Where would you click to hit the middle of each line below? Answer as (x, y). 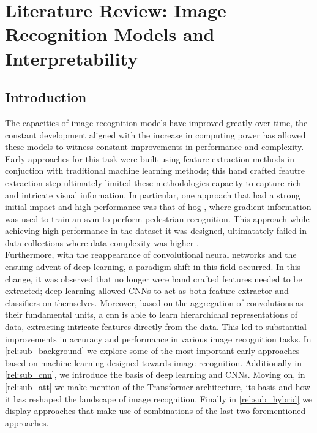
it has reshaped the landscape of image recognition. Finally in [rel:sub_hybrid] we (159, 398)
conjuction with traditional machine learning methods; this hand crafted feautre (155, 171)
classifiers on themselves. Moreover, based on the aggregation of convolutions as (154, 302)
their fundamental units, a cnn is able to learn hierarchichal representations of (151, 314)
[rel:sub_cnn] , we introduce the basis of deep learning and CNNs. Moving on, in (155, 375)
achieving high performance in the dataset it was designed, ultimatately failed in (156, 231)
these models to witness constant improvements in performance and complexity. (155, 147)
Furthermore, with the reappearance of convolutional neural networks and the (151, 254)
